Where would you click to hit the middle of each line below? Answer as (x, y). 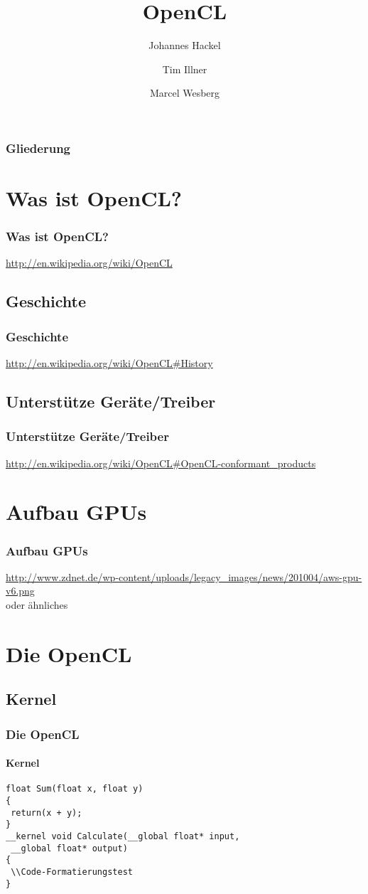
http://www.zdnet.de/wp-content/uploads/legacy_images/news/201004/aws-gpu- (184, 576)
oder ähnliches (37, 604)
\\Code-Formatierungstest (72, 872)
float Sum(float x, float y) (75, 789)
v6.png (20, 591)
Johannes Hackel (185, 45)
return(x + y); (47, 813)
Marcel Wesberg (185, 93)
